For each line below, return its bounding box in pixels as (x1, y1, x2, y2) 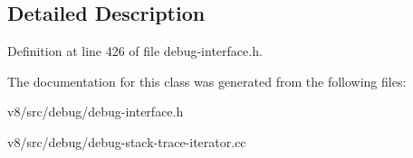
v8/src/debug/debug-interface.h (7, 102, 184, 121)
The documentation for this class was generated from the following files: (7, 71, 407, 90)
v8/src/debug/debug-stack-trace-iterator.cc (7, 132, 246, 151)
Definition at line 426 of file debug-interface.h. (7, 42, 263, 60)
